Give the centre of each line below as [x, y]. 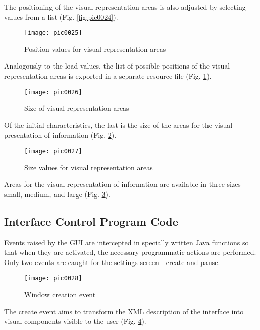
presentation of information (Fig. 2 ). [60, 135]
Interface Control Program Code [91, 221]
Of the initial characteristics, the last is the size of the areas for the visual [118, 125]
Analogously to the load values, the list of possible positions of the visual [117, 66]
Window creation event [60, 294]
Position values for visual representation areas [95, 49]
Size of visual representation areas [77, 108]
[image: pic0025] [53, 33]
